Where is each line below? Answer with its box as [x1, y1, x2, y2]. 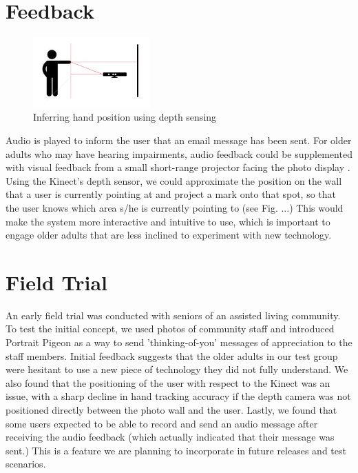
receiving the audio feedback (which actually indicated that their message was [6, 430, 335, 444]
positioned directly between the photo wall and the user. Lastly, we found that [6, 402, 337, 416]
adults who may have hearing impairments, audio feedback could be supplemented [6, 146, 352, 161]
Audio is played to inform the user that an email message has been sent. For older [6, 132, 352, 147]
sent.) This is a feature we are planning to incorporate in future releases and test [6, 443, 346, 457]
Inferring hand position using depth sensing [33, 110, 217, 124]
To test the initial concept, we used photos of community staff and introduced [6, 321, 335, 336]
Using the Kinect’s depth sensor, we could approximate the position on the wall [6, 173, 342, 188]
